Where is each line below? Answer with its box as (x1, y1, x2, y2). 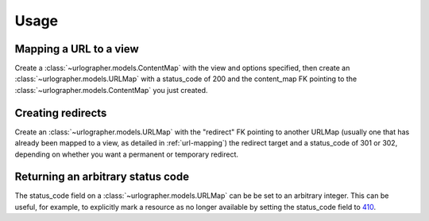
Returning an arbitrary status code (14, 170, 190, 184)
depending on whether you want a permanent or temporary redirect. (14, 149, 238, 159)
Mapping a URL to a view (14, 42, 139, 56)
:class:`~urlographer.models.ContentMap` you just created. (14, 85, 208, 95)
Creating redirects (14, 106, 107, 119)
